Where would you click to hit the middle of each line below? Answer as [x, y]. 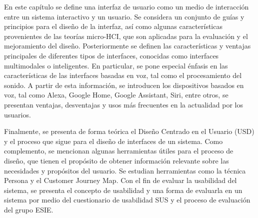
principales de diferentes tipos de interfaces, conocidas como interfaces [111, 55]
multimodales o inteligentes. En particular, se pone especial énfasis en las [116, 65]
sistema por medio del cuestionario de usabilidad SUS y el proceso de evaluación [127, 200]
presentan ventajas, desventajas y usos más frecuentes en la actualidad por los [123, 104]
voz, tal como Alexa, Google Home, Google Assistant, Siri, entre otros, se [116, 95]
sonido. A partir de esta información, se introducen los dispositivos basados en [124, 85]
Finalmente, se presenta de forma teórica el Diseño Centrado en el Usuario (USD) [129, 131]
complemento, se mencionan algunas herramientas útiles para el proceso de [119, 151]
